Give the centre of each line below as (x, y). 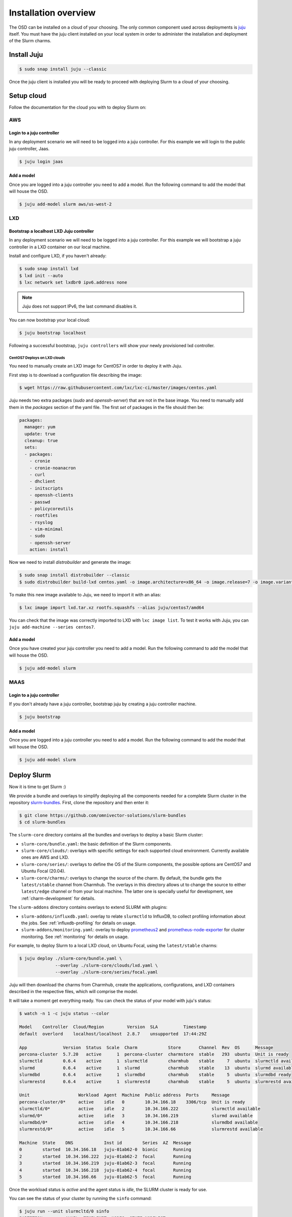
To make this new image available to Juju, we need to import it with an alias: (85, 594)
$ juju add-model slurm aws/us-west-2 (65, 204)
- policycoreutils (51, 508)
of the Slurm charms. (30, 41)
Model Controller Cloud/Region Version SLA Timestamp (113, 1027)
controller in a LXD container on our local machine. (60, 247)
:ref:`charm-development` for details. (58, 898)
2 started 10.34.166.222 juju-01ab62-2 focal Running (105, 1156)
